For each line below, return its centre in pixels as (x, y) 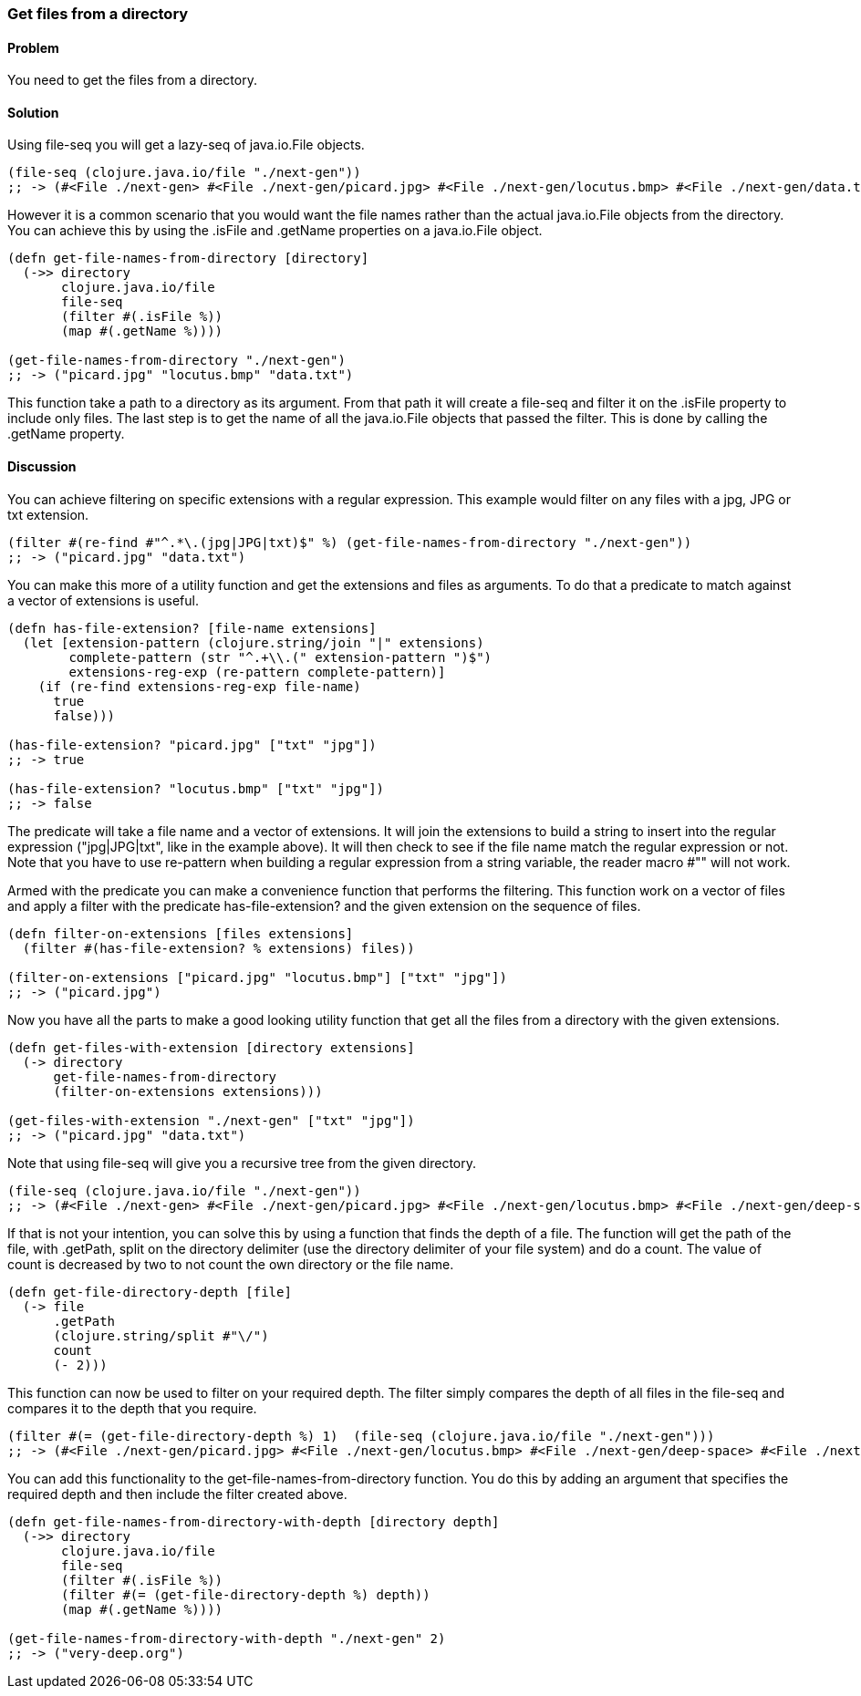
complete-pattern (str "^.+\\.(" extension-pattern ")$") (280, 657)
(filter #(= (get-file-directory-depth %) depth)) (246, 1594)
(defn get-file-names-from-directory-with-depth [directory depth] (254, 1521)
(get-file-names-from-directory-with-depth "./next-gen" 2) (227, 1638)
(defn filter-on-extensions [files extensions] (181, 933)
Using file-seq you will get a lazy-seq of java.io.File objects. (186, 145)
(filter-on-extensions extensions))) (188, 1091)
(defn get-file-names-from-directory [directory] (188, 259)
